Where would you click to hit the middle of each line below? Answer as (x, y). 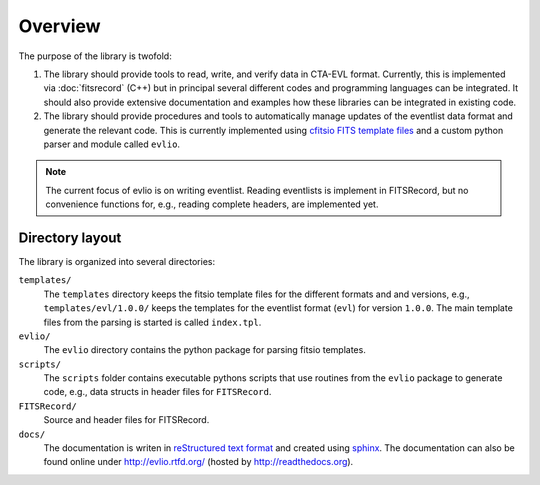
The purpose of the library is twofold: (95, 56)
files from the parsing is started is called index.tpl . (152, 322)
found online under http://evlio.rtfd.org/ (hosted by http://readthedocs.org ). (198, 462)
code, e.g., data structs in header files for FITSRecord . (157, 392)
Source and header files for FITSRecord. (126, 420)
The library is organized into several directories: (116, 261)
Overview (59, 26)
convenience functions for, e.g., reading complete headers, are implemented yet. (212, 204)
